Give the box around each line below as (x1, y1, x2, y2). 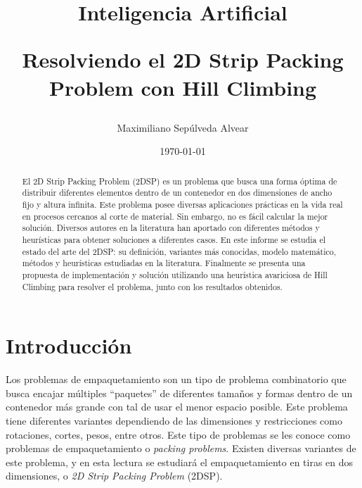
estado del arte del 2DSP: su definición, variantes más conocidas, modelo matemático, (22, 245, 337, 257)
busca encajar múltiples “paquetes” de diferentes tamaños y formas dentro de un (6, 385, 353, 400)
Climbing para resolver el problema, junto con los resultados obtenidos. (22, 280, 283, 292)
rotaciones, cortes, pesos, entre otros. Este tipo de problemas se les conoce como (6, 427, 351, 442)
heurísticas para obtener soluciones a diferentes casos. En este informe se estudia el (22, 234, 326, 246)
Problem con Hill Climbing (49, 73, 317, 101)
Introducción (6, 331, 132, 360)
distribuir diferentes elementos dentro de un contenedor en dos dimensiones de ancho (22, 187, 332, 199)
